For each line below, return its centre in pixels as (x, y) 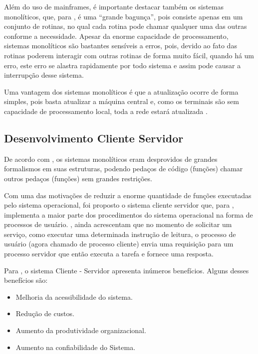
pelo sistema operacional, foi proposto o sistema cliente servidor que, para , (119, 205)
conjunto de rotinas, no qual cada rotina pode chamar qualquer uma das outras (126, 26)
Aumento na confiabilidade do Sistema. (76, 347)
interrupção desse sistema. (44, 75)
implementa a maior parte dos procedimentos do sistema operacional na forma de (129, 214)
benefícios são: (26, 280)
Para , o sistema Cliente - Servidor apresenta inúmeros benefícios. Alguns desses (127, 270)
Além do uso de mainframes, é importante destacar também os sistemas (114, 6)
